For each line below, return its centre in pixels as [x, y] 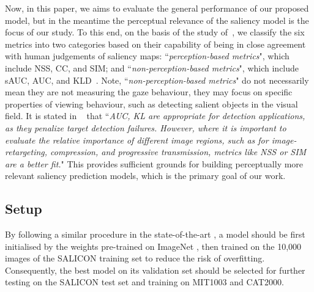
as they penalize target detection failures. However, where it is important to [146, 127]
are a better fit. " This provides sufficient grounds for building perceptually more [154, 163]
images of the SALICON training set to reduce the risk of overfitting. [135, 258]
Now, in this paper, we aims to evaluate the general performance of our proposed [157, 8]
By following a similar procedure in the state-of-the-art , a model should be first [155, 234]
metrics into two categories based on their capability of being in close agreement [155, 44]
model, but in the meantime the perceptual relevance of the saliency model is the [157, 20]
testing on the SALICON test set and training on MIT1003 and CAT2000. [144, 282]
